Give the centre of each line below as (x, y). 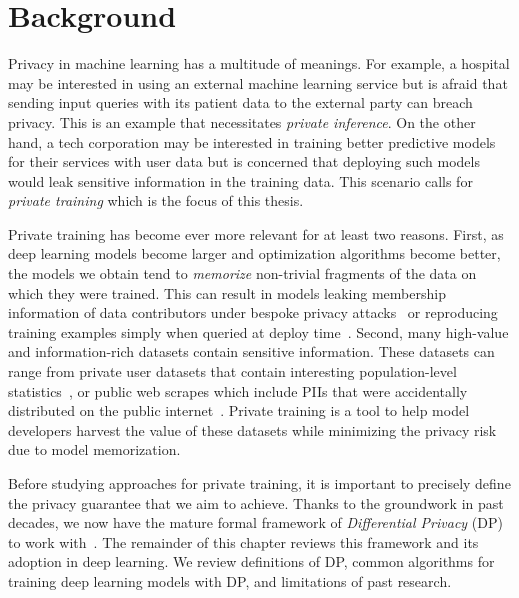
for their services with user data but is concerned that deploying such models (244, 161)
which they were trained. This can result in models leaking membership (227, 292)
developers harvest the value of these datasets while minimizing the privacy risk (252, 429)
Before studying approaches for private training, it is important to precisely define (259, 483)
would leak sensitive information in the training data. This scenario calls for (240, 180)
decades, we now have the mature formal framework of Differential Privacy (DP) (255, 522)
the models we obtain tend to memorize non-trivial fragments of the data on (242, 273)
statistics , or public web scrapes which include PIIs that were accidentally (238, 390)
